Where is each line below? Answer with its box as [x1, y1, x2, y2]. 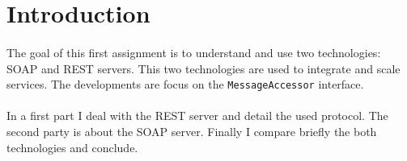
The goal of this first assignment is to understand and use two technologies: [6, 43, 381, 60]
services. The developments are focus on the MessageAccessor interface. [6, 76, 364, 93]
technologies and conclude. [6, 138, 138, 155]
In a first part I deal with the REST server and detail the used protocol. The [6, 107, 388, 124]
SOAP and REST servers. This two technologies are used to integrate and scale [6, 60, 401, 76]
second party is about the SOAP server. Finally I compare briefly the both [6, 123, 377, 139]
